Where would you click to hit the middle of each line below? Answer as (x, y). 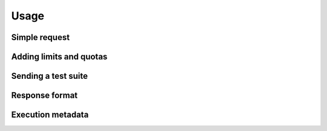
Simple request (40, 37)
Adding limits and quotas (59, 57)
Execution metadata (50, 115)
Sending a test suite (49, 76)
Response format (45, 96)
